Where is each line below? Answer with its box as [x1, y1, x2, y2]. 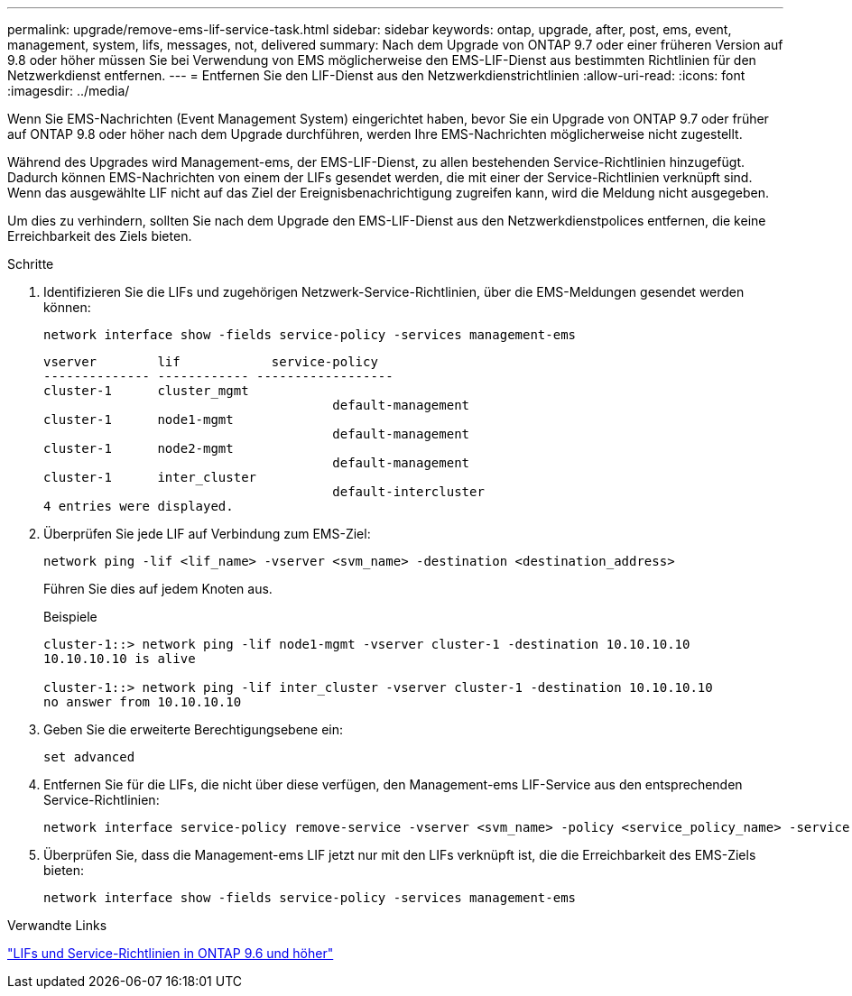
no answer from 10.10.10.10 [43, 695, 242, 709]
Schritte [7, 256, 54, 272]
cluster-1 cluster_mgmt [43, 383, 249, 398]
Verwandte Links [7, 918, 107, 933]
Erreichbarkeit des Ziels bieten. [7, 228, 192, 244]
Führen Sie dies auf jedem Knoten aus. [43, 581, 273, 596]
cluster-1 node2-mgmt [43, 441, 234, 456]
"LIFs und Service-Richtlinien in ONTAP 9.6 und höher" [7, 945, 334, 961]
